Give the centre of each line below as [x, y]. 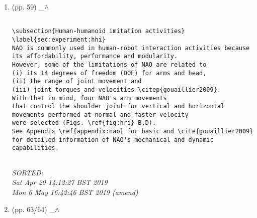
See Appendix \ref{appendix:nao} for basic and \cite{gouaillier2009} [133, 132]
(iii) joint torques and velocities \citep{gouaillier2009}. [116, 89]
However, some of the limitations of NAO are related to [109, 64]
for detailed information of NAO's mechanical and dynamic [113, 140]
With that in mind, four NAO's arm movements [89, 98]
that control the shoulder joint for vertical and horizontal [118, 106]
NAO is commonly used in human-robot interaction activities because [131, 48]
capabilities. [35, 148]
